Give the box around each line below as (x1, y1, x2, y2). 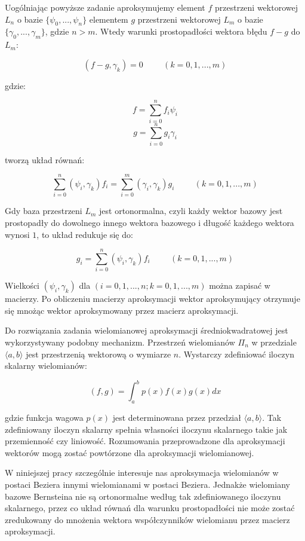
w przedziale (251, 336, 297, 349)
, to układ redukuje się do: (36, 228, 133, 240)
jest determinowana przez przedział (112, 411, 241, 424)
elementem (89, 13, 128, 25)
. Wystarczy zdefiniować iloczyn (178, 347, 295, 360)
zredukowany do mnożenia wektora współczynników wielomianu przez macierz (5, 513, 290, 525)
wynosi (5, 228, 30, 240)
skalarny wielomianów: (5, 359, 87, 372)
